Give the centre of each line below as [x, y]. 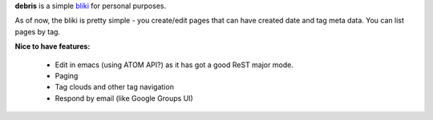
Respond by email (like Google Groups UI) [124, 98]
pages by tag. [37, 31]
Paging [67, 75]
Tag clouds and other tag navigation [114, 87]
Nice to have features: [53, 46]
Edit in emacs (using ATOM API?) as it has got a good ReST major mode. [174, 65]
